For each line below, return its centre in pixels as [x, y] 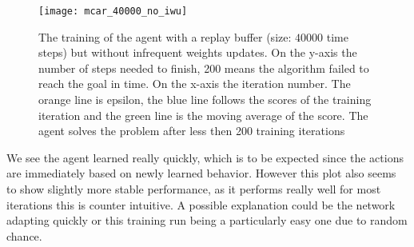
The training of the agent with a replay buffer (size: [165, 36]
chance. [24, 235]
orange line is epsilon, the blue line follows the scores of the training [205, 100]
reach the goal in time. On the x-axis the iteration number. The [195, 84]
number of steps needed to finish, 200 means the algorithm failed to [204, 68]
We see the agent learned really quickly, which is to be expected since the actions [205, 157]
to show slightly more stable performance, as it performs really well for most [194, 189]
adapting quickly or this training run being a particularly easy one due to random [207, 220]
